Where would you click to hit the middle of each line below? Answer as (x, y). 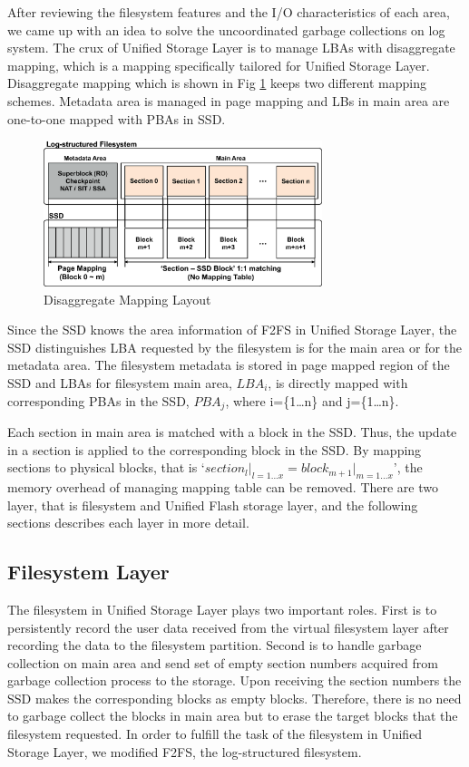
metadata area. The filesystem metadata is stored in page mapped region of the (229, 365)
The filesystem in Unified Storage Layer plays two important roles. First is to (222, 609)
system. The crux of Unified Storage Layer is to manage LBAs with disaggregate (231, 48)
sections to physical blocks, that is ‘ (106, 467)
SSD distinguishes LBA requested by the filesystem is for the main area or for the (235, 347)
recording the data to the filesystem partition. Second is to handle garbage (215, 645)
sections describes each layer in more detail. (128, 523)
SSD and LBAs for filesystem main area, (120, 382)
